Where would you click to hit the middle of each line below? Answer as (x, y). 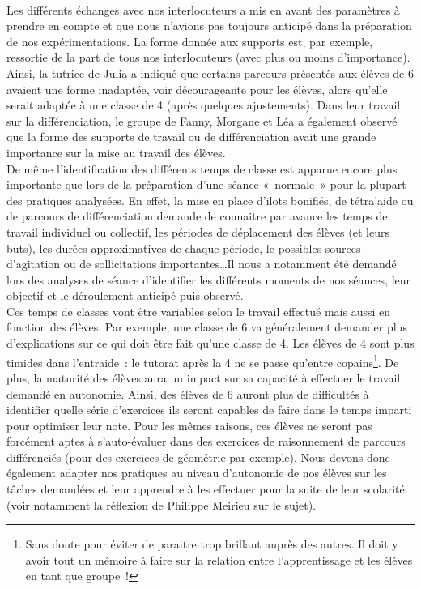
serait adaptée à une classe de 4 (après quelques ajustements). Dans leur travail (204, 105)
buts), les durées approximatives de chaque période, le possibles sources (184, 248)
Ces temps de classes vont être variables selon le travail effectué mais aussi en (199, 311)
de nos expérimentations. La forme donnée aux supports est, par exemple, (190, 41)
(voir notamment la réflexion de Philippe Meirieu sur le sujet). (162, 504)
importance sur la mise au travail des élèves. (116, 152)
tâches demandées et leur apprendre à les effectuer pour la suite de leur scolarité (206, 489)
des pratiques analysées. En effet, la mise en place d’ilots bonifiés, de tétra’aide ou (210, 200)
